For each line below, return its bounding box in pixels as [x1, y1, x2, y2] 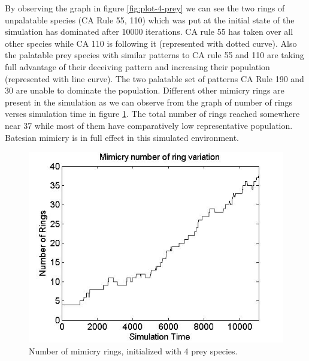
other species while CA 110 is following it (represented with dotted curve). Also [5, 37, 297, 49]
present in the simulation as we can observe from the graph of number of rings [5, 95, 293, 108]
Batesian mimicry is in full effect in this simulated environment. [5, 131, 240, 143]
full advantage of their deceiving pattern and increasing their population [5, 60, 270, 73]
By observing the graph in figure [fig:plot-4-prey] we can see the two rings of [5, 2, 285, 14]
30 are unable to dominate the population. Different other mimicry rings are [5, 84, 284, 97]
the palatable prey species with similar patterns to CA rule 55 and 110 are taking [5, 49, 304, 61]
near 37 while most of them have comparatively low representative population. [5, 119, 293, 131]
